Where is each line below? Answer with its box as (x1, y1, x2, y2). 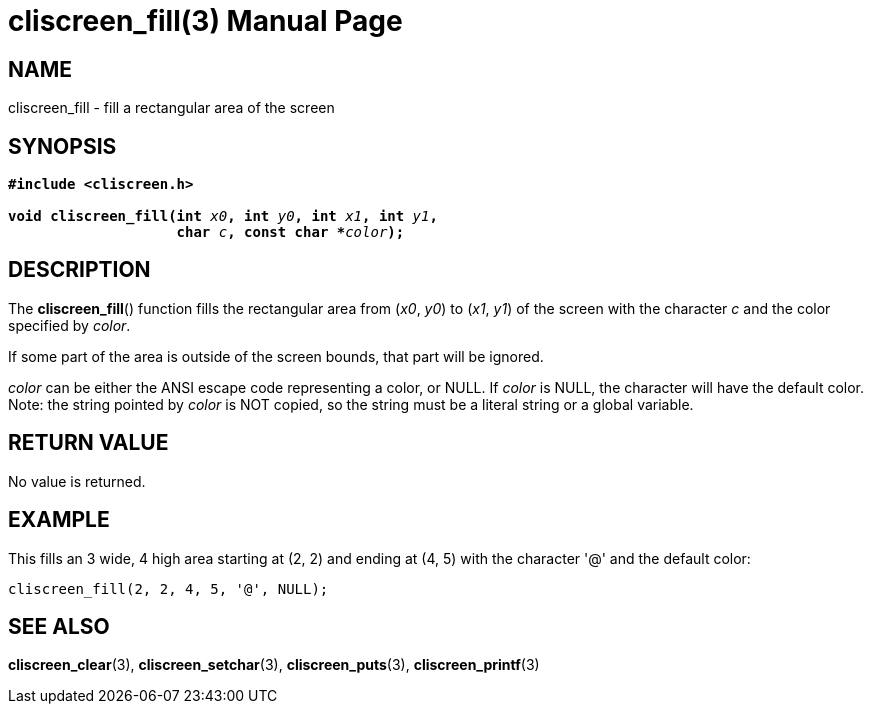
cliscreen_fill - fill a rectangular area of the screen (8, 99, 335, 117)
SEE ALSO (8, 613, 110, 639)
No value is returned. (8, 472, 146, 490)
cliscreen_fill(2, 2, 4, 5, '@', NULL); (8, 580, 329, 597)
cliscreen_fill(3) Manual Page (8, 4, 403, 38)
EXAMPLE (8, 507, 110, 533)
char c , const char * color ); (176, 224, 405, 241)
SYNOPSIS (8, 133, 117, 159)
